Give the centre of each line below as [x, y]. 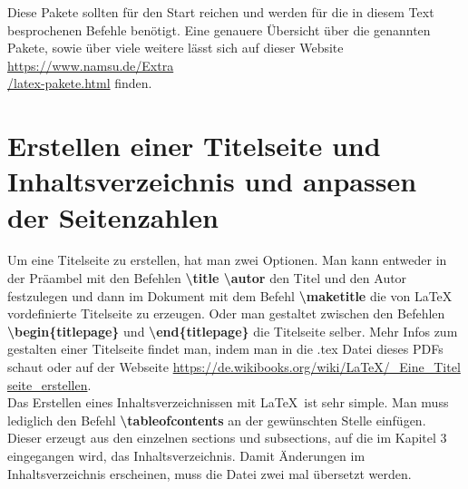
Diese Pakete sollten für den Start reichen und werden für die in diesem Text [221, 12]
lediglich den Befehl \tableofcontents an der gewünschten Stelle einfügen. [217, 420]
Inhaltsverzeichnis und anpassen [212, 181]
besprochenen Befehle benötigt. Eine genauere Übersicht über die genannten [219, 29]
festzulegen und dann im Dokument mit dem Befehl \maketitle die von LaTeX [230, 295]
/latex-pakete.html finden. [80, 83]
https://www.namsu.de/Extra [91, 65]
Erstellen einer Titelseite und [194, 146]
